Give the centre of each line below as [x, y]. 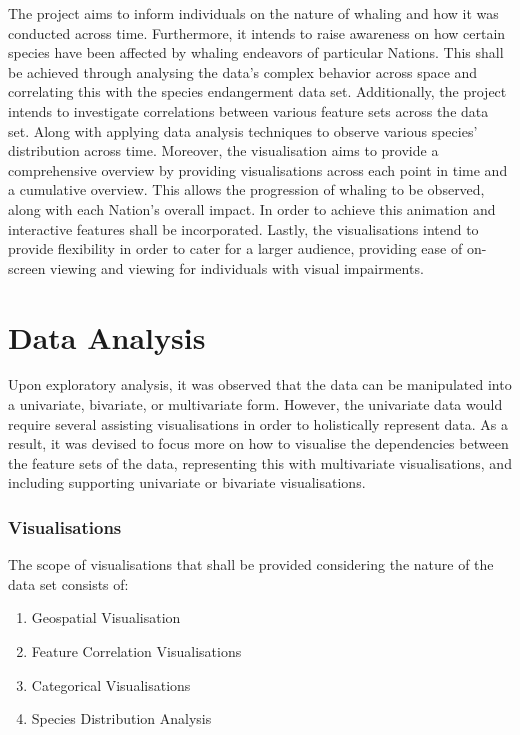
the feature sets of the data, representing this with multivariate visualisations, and [260, 462]
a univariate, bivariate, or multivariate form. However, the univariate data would [255, 404]
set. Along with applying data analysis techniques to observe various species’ [243, 130]
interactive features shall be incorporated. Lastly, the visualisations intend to [243, 228]
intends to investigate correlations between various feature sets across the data [248, 110]
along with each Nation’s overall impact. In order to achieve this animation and [252, 208]
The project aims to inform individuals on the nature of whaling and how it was [253, 13]
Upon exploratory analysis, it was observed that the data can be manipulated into [260, 384]
